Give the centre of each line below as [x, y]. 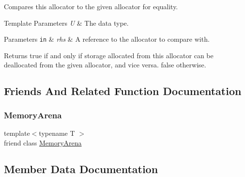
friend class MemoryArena [43, 142]
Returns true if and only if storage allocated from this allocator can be [109, 55]
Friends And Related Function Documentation [123, 91]
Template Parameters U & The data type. [66, 23]
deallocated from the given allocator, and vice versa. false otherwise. [105, 65]
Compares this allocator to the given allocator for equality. [91, 6]
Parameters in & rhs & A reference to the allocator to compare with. [107, 39]
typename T [57, 133]
